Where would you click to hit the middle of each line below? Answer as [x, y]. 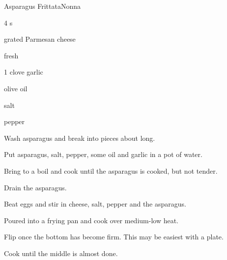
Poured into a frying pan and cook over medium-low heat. [91, 220]
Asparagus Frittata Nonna [43, 6]
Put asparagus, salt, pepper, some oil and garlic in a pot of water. [103, 154]
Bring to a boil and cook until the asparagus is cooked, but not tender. [111, 170]
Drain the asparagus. [35, 187]
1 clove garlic [24, 72]
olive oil [16, 88]
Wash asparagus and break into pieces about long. [80, 138]
